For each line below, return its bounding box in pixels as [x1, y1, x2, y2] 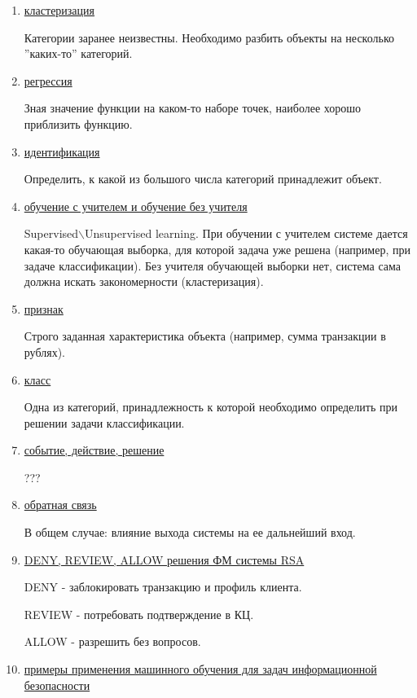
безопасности [24, 676, 90, 693]
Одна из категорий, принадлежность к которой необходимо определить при [24, 398, 397, 415]
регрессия [24, 72, 72, 89]
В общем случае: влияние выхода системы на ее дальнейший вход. [24, 524, 356, 541]
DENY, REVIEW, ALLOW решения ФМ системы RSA [24, 551, 305, 568]
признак [24, 300, 64, 317]
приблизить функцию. [24, 115, 133, 132]
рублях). [24, 343, 65, 360]
